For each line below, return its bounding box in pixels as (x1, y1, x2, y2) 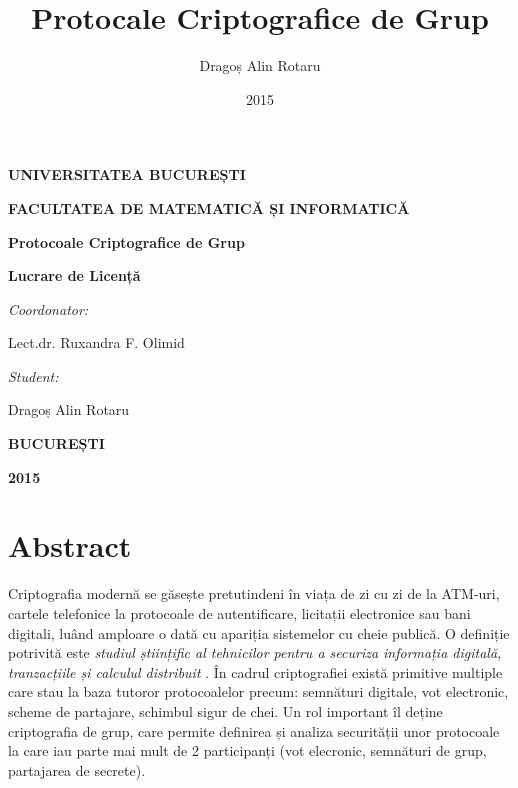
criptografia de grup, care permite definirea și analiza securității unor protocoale (8, 720, 500, 741)
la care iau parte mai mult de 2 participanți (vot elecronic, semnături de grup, (8, 740, 487, 761)
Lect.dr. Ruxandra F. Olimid (8, 332, 185, 353)
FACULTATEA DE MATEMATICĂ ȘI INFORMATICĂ (8, 197, 410, 218)
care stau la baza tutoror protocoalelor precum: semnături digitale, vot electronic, (8, 681, 509, 702)
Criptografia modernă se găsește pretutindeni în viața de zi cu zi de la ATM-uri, (8, 583, 500, 604)
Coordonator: (8, 298, 89, 319)
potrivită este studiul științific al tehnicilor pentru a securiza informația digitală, (8, 642, 502, 663)
